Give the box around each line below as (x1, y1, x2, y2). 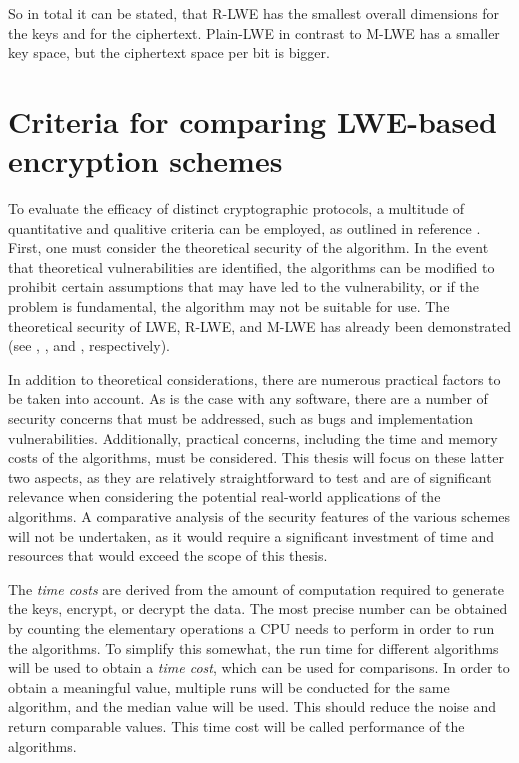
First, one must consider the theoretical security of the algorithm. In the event (8, 237, 489, 258)
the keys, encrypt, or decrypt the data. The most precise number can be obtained (8, 598, 508, 619)
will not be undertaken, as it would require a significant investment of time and (8, 525, 495, 546)
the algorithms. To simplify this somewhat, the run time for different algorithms (8, 637, 499, 658)
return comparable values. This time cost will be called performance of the (8, 715, 465, 736)
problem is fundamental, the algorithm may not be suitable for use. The (8, 296, 450, 317)
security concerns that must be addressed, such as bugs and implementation (8, 408, 474, 429)
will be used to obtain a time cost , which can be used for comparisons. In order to (8, 657, 510, 678)
